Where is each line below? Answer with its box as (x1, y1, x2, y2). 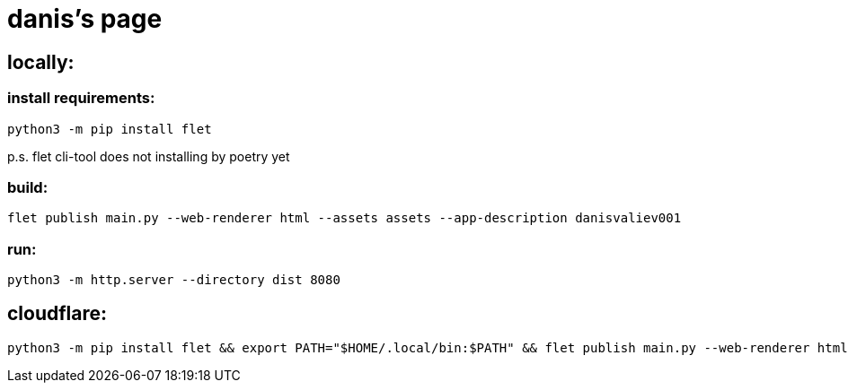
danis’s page (7, 4, 163, 34)
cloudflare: (7, 302, 108, 325)
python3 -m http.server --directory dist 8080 (7, 273, 340, 288)
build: (7, 178, 49, 196)
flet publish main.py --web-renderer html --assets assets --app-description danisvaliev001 (7, 211, 682, 226)
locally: (7, 50, 75, 74)
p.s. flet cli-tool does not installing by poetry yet (7, 148, 290, 164)
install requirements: (7, 89, 155, 108)
